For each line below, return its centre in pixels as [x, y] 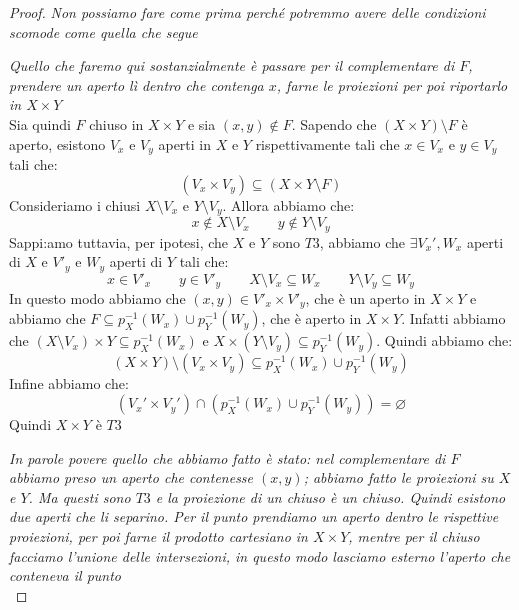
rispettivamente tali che [327, 143]
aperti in [185, 143]
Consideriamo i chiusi [75, 204]
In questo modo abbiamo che [97, 298]
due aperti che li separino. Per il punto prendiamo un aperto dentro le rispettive [254, 516]
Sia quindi [40, 123]
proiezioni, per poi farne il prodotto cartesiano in [158, 536]
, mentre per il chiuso [414, 536]
